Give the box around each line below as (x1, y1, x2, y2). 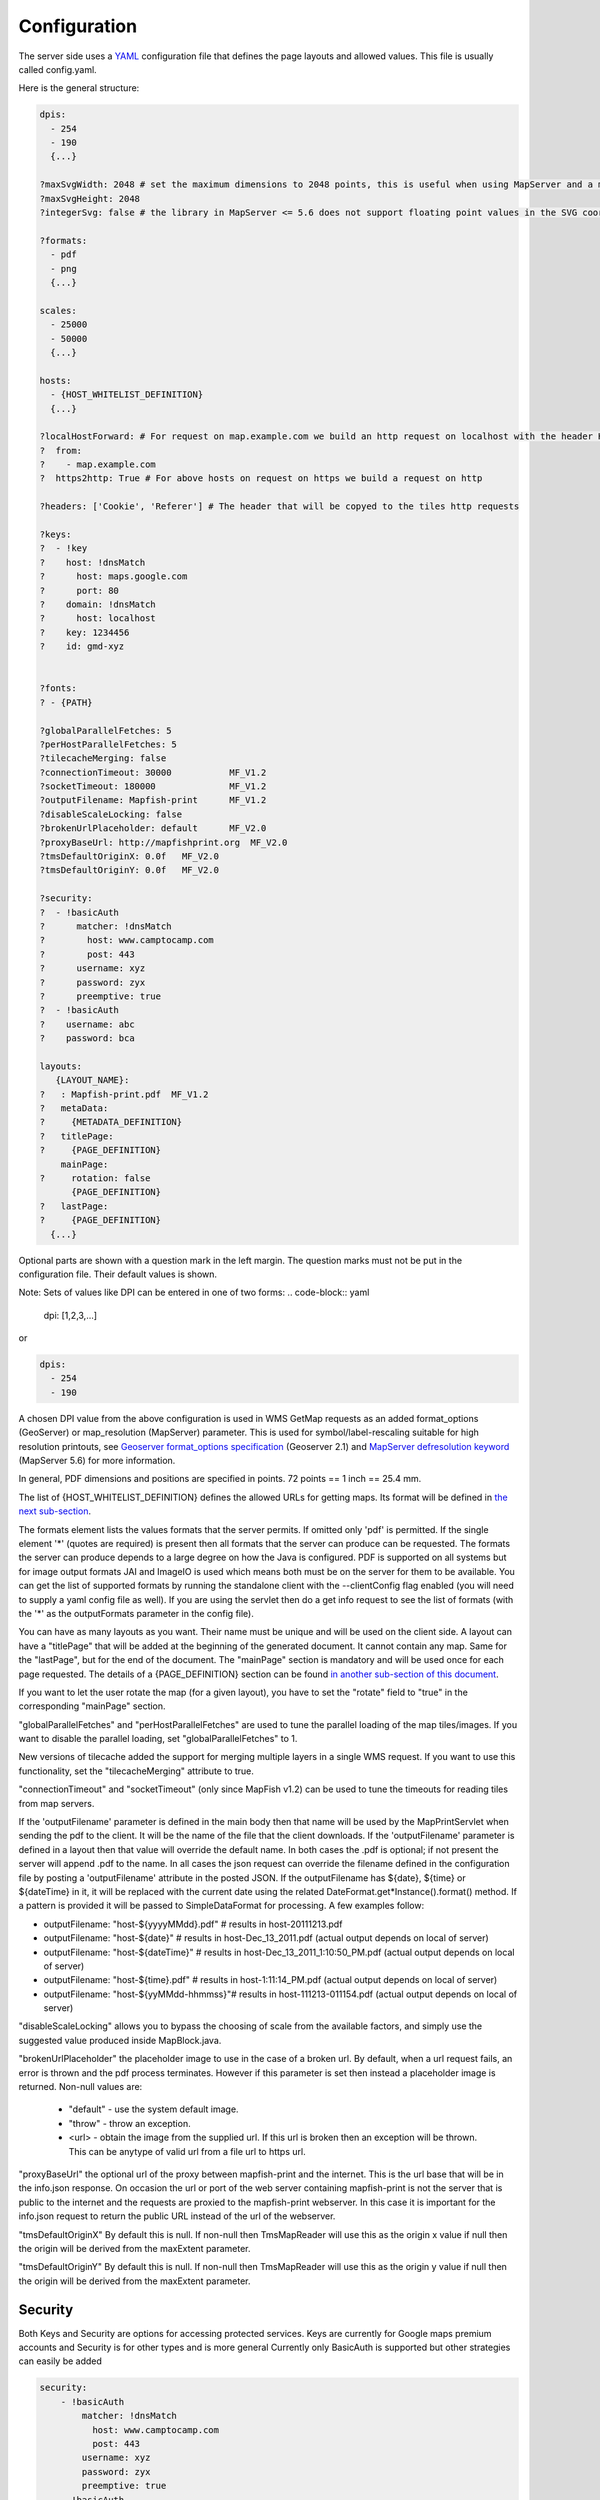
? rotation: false (39, 1173, 151, 1184)
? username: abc (39, 1018, 135, 1030)
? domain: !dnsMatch (39, 598, 157, 610)
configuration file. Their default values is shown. (18, 1268, 218, 1280)
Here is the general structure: (18, 82, 140, 94)
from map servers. (18, 1797, 95, 1809)
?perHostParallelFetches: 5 (39, 738, 177, 750)
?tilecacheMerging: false (39, 753, 167, 764)
